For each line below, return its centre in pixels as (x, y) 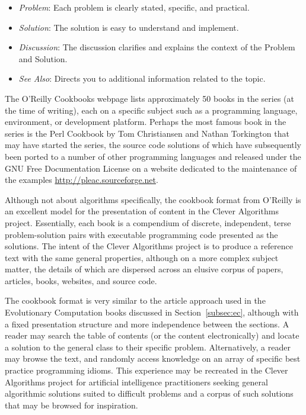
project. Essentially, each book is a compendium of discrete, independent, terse (148, 222)
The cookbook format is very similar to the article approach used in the (135, 300)
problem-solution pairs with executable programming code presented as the (141, 234)
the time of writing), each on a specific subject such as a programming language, (151, 110)
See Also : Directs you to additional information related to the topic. (142, 78)
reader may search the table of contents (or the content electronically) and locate (152, 335)
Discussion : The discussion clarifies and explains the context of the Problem (157, 47)
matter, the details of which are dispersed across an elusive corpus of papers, (144, 269)
